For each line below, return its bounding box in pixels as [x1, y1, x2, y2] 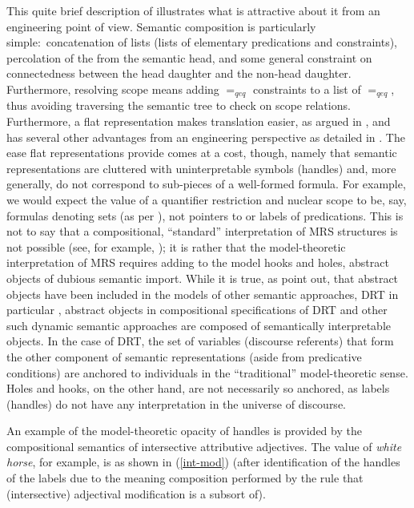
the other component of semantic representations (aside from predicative [6, 348, 362, 365]
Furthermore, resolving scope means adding [6, 80, 219, 97]
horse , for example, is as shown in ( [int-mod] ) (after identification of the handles [6, 454, 400, 470]
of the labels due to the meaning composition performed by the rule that [6, 470, 364, 486]
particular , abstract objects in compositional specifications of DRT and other [6, 301, 388, 318]
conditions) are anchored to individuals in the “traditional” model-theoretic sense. [6, 364, 408, 381]
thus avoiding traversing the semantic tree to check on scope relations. [6, 97, 351, 114]
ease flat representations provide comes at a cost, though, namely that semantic [6, 144, 397, 161]
